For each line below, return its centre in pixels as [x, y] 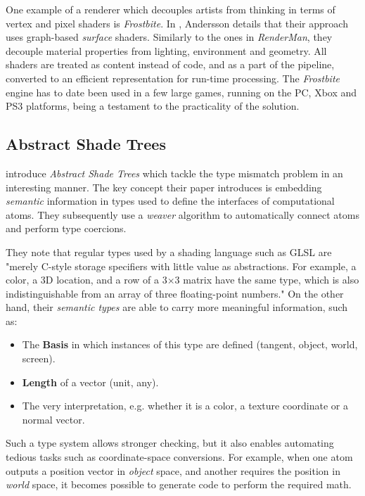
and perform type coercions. [66, 228]
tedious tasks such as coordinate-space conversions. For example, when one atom [179, 457]
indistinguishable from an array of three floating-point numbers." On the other [175, 293]
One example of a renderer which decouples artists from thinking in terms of [171, 9]
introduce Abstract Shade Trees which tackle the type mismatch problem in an [174, 173]
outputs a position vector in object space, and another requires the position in [173, 470]
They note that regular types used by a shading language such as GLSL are [169, 252]
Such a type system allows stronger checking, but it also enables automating [170, 443]
